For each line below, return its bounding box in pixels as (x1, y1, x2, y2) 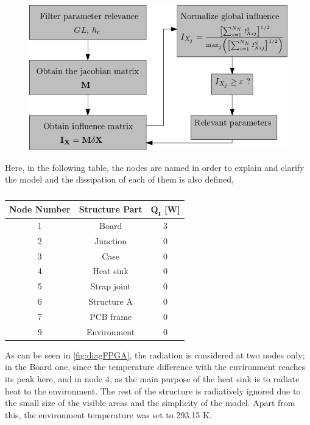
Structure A (88, 295, 133, 308)
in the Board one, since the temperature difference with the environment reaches (5, 360, 306, 373)
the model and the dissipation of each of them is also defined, (5, 173, 234, 186)
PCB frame (90, 310, 132, 322)
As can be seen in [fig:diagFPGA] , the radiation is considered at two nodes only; (5, 348, 305, 361)
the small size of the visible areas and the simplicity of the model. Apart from (5, 396, 295, 409)
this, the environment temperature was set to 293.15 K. (5, 408, 212, 421)
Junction (94, 234, 127, 247)
